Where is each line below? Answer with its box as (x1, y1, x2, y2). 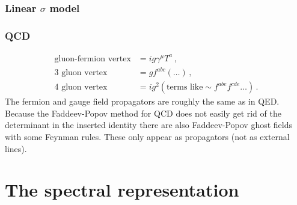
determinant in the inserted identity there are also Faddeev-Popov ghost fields (5, 118, 293, 131)
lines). (5, 142, 27, 155)
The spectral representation (5, 177, 239, 202)
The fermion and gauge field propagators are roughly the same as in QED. (5, 95, 280, 108)
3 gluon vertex (54, 69, 108, 78)
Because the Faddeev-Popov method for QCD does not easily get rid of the (5, 106, 281, 119)
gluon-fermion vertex (54, 54, 131, 63)
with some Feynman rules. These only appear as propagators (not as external (5, 130, 290, 142)
